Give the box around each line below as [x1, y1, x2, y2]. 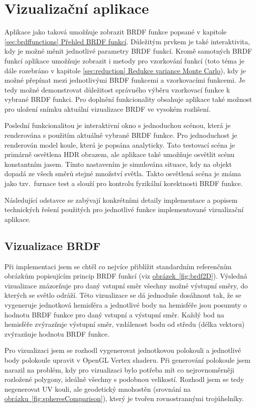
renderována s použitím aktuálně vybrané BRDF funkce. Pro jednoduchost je [4, 130, 237, 140]
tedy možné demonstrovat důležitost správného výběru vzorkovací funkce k [4, 84, 230, 94]
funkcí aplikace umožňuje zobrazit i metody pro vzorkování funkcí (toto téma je [4, 55, 245, 65]
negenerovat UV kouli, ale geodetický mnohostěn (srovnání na [4, 383, 191, 394]
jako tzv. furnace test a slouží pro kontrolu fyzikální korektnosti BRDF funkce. [4, 178, 243, 188]
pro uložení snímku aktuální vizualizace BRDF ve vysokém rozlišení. [4, 103, 211, 114]
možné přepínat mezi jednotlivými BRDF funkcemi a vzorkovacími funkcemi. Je [4, 75, 245, 85]
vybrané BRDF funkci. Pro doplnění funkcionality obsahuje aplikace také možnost [4, 94, 252, 104]
